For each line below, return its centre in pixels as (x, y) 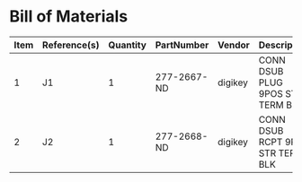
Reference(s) (71, 45)
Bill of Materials (69, 17)
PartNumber (182, 45)
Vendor (233, 45)
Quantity (127, 45)
